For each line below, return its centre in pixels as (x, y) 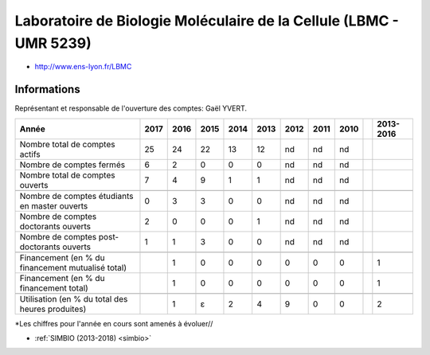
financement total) (54, 288)
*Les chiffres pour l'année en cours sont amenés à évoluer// (114, 323)
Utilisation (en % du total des (74, 298)
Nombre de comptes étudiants (76, 196)
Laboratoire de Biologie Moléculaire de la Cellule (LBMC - (207, 21)
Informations (47, 90)
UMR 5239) (53, 43)
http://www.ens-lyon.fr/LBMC (83, 67)
